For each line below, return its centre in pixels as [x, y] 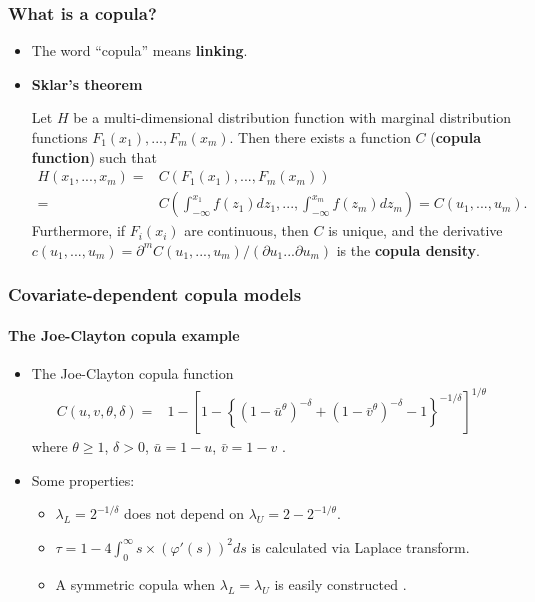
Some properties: [83, 479]
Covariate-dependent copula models [155, 294]
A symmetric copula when [135, 583]
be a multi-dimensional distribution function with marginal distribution [292, 117]
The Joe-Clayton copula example [124, 334]
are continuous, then [246, 230]
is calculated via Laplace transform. [360, 546]
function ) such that [94, 156]
